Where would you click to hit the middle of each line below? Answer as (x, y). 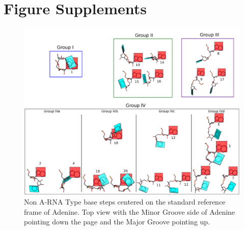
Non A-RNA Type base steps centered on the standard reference (125, 202)
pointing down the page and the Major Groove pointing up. (117, 222)
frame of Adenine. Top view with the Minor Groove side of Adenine (130, 211)
